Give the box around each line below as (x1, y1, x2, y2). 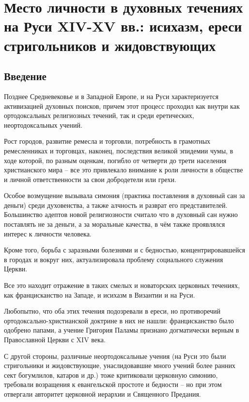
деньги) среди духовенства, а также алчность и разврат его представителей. (4, 200, 228, 210)
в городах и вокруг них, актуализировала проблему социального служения (4, 254, 223, 264)
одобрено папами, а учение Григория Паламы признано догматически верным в (4, 325, 239, 335)
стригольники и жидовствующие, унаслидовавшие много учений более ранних (4, 360, 235, 370)
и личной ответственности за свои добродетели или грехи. (4, 174, 176, 184)
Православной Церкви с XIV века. (4, 335, 106, 345)
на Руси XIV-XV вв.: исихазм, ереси (4, 16, 242, 36)
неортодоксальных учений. (4, 119, 82, 130)
